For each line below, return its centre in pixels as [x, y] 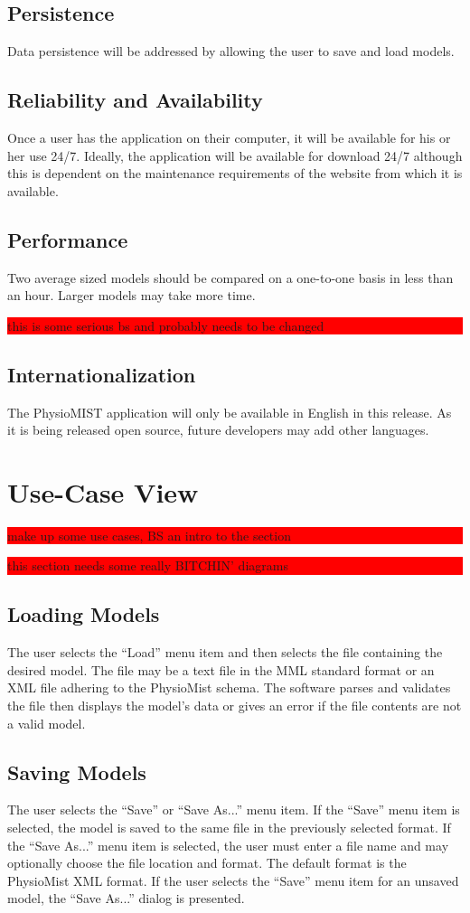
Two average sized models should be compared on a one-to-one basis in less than [230, 277]
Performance [68, 239]
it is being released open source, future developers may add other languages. [218, 430]
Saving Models [77, 772]
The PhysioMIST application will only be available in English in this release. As [230, 412]
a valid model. [47, 723]
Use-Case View [103, 491]
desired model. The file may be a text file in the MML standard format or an [221, 669]
